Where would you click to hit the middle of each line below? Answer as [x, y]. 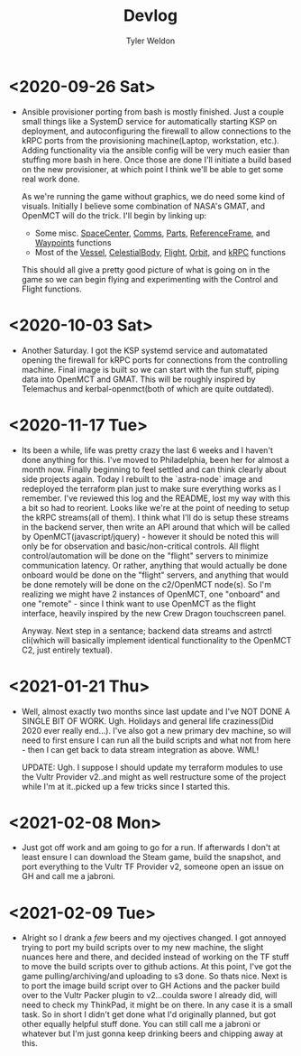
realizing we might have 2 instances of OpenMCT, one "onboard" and [150, 594]
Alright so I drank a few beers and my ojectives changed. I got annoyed [154, 938]
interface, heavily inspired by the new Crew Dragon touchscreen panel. [154, 613]
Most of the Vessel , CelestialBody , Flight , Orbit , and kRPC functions [160, 252]
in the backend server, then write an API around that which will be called [155, 527]
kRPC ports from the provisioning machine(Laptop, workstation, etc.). [150, 140]
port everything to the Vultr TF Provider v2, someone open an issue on [153, 866]
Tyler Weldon [150, 41]
